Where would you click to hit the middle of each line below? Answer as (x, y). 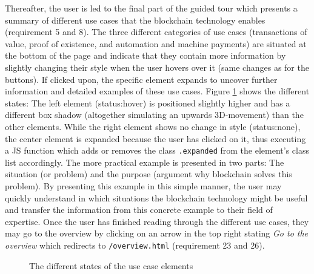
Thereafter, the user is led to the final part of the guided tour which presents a (151, 8)
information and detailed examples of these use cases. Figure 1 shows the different (157, 91)
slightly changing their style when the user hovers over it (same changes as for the (157, 67)
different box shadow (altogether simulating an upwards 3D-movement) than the (154, 115)
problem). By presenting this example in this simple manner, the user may (143, 185)
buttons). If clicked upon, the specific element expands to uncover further (141, 79)
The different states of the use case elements (111, 265)
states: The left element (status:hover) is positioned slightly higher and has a (148, 103)
